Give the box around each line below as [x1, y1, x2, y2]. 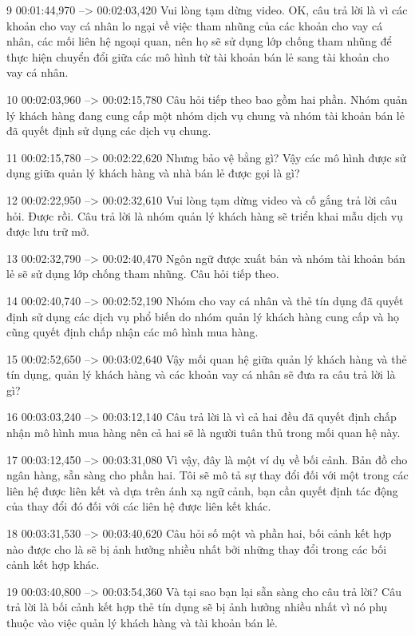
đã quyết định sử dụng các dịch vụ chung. [6, 122, 211, 139]
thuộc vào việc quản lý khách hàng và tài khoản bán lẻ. [6, 614, 278, 630]
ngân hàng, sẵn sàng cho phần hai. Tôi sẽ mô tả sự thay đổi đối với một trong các [6, 467, 409, 483]
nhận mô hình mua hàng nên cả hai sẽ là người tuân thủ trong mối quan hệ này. [6, 424, 401, 441]
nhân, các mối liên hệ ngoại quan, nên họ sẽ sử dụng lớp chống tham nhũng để [6, 33, 392, 50]
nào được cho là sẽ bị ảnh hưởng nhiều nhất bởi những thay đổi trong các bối [6, 540, 387, 557]
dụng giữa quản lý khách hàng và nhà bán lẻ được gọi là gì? [6, 165, 300, 181]
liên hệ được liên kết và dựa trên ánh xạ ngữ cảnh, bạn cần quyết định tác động [6, 482, 398, 499]
